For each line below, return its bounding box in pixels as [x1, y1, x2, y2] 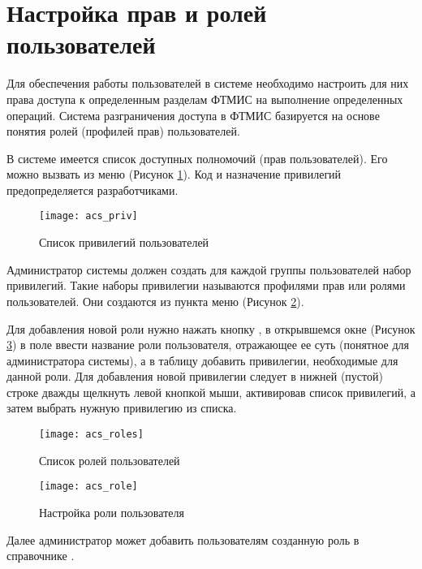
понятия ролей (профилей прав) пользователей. [6, 123, 240, 140]
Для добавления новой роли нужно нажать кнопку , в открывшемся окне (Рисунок [6, 320, 416, 337]
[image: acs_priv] [39, 210, 138, 222]
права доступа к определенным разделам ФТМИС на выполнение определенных [6, 90, 403, 107]
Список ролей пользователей [39, 451, 180, 468]
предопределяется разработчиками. [6, 181, 179, 198]
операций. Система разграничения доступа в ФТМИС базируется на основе [6, 106, 380, 123]
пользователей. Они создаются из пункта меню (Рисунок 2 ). [6, 292, 304, 309]
